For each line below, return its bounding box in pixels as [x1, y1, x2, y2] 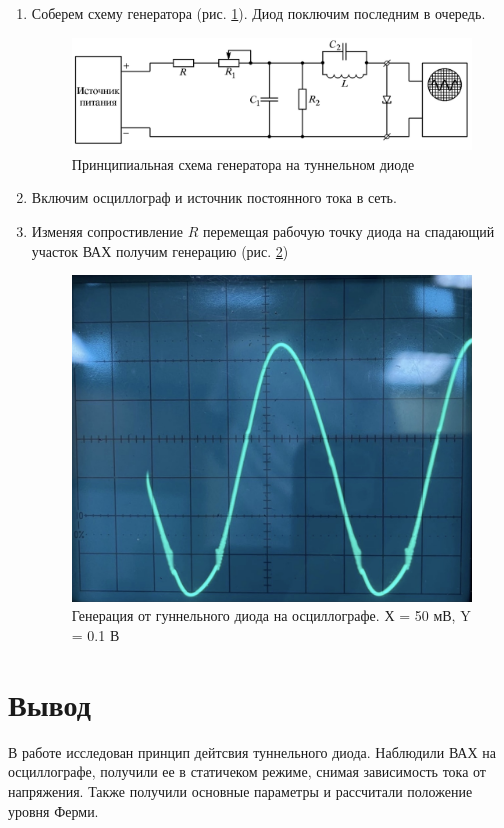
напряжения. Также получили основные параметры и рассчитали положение [8, 780, 473, 801]
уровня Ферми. [8, 800, 99, 821]
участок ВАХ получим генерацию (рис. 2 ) [31, 240, 289, 261]
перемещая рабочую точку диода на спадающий [203, 220, 495, 241]
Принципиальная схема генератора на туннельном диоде [71, 153, 415, 174]
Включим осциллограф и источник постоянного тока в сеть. [31, 187, 397, 208]
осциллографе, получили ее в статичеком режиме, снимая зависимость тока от [8, 761, 486, 782]
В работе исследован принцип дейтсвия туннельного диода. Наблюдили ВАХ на [8, 741, 496, 762]
